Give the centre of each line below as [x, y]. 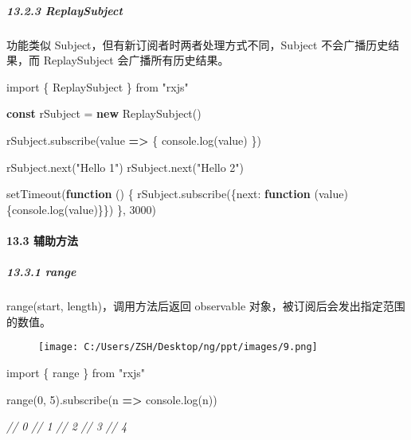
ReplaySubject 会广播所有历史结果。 [136, 60]
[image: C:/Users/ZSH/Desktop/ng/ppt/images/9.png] [178, 347]
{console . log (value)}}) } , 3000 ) [81, 209]
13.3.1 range [41, 272]
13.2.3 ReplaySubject [65, 10]
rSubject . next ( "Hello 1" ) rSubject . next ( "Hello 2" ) [125, 167]
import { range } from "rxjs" [76, 372]
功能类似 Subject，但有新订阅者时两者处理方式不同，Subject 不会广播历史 [198, 44]
